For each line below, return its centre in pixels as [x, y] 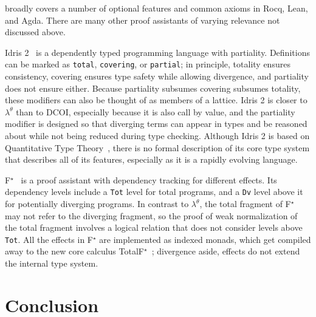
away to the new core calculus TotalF [74, 251]
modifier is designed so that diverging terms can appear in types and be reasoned [156, 124]
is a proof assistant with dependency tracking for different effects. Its [149, 179]
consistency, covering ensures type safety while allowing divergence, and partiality [157, 76]
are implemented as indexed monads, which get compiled [205, 239]
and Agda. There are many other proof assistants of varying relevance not [143, 20]
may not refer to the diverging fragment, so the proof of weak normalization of [151, 215]
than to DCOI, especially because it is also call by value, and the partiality [156, 111]
